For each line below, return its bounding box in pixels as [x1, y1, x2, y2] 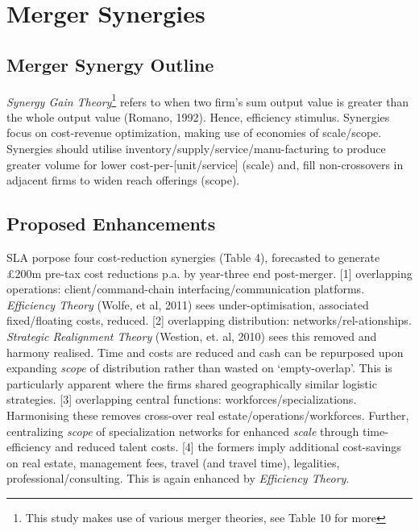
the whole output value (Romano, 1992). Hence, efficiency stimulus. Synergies [6, 108, 390, 125]
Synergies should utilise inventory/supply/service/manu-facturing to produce [6, 140, 386, 157]
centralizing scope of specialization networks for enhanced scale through [6, 422, 359, 439]
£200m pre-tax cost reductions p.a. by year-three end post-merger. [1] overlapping [6, 264, 413, 281]
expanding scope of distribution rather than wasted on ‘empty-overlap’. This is [6, 359, 392, 376]
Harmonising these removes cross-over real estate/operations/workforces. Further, [6, 406, 409, 423]
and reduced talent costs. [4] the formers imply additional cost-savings [55, 438, 401, 455]
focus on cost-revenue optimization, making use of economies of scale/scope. [6, 124, 382, 141]
